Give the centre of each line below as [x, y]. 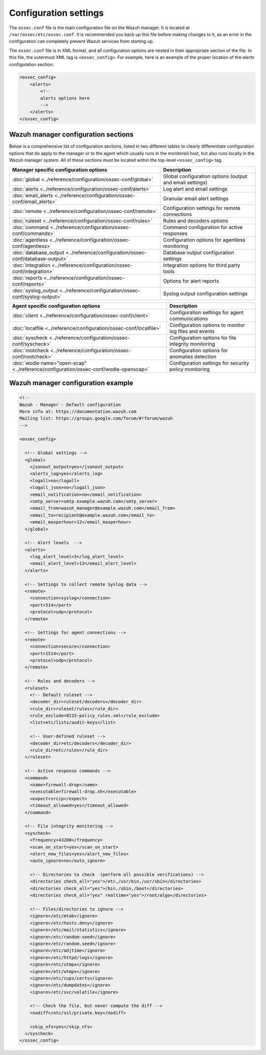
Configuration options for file [203, 337]
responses [175, 233]
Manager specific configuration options [60, 169]
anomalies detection [193, 357]
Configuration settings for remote [202, 208]
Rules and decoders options [196, 221]
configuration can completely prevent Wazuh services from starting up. [82, 41]
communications [188, 319]
